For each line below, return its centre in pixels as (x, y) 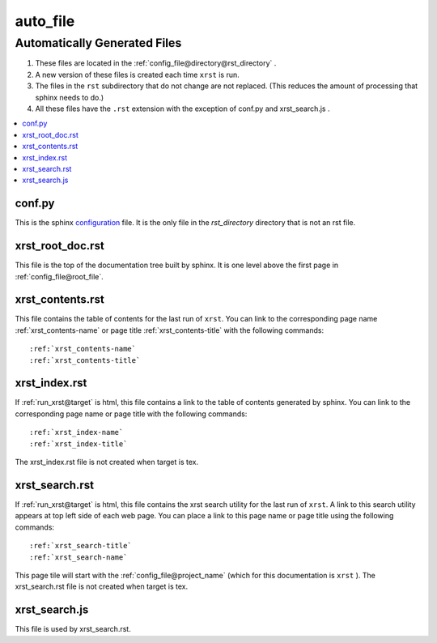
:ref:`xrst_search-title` (81, 546)
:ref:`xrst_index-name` (76, 432)
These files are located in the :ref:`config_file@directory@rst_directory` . (156, 63)
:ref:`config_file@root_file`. (59, 276)
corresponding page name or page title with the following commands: (131, 414)
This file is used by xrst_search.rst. (73, 629)
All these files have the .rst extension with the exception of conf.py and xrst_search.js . (182, 109)
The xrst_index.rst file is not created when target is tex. (106, 462)
